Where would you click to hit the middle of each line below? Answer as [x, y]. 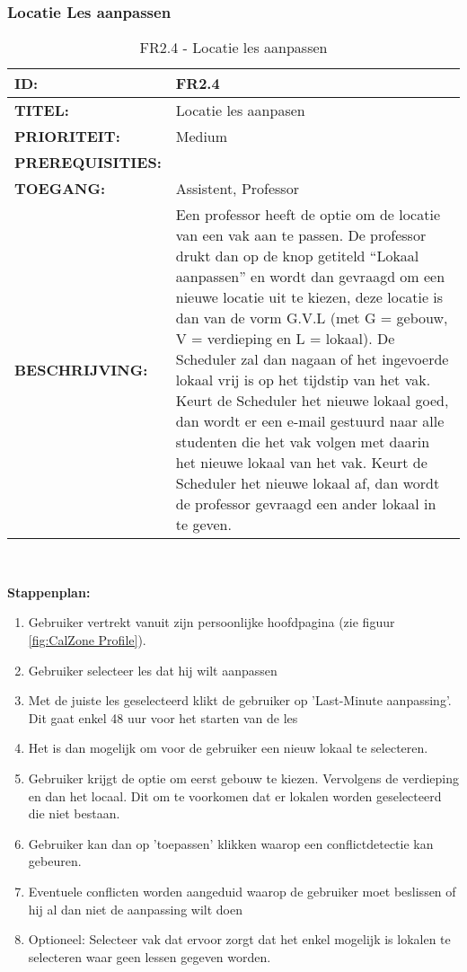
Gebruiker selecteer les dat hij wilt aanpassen [153, 670]
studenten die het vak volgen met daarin [303, 442]
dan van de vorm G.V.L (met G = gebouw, [312, 318]
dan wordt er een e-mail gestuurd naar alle [310, 421]
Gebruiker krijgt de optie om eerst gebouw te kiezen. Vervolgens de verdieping [243, 778]
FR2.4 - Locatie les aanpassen [233, 48]
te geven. [203, 525]
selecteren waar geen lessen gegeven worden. [150, 956]
